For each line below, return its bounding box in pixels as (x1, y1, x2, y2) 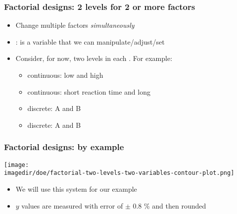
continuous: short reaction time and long (27, 86, 150, 97)
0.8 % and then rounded (133, 200, 206, 211)
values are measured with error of (21, 200, 123, 211)
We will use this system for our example (15, 183, 137, 194)
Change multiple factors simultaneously (15, 20, 135, 30)
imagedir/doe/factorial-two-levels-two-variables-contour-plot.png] (4, 169, 235, 177)
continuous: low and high (27, 70, 103, 80)
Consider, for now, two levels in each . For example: (15, 53, 173, 63)
